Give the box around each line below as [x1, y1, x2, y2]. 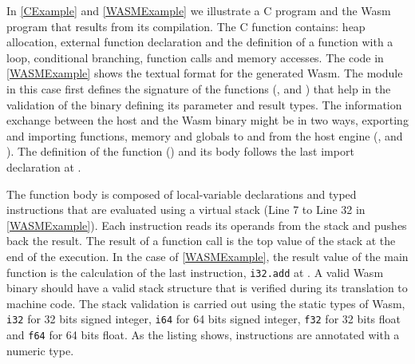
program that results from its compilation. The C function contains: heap [6, 18, 366, 34]
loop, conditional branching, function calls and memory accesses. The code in [6, 49, 384, 65]
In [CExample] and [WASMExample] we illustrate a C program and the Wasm [6, 2, 391, 18]
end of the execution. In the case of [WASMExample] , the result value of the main [6, 247, 409, 264]
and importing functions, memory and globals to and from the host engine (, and [6, 127, 403, 144]
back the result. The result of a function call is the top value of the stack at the [6, 232, 396, 249]
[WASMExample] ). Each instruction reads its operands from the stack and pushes [6, 216, 407, 233]
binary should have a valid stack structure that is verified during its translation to [6, 279, 408, 296]
